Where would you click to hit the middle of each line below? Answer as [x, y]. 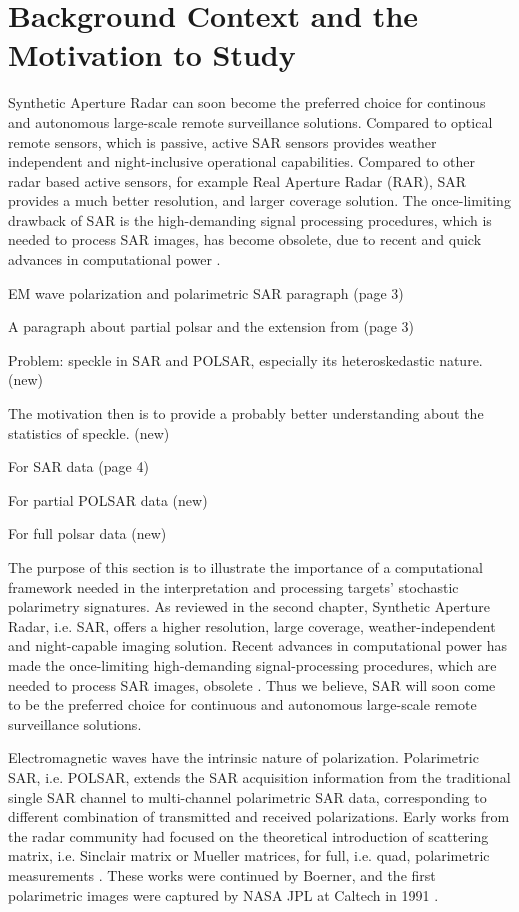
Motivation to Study [152, 54]
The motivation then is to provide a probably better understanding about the [246, 413]
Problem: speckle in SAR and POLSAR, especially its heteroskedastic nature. [245, 359]
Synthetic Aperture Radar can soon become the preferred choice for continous [247, 102]
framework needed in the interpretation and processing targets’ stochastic [233, 586]
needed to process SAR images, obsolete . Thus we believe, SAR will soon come [252, 684]
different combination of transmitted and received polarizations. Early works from [259, 816]
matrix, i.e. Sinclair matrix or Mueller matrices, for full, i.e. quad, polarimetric [249, 855]
